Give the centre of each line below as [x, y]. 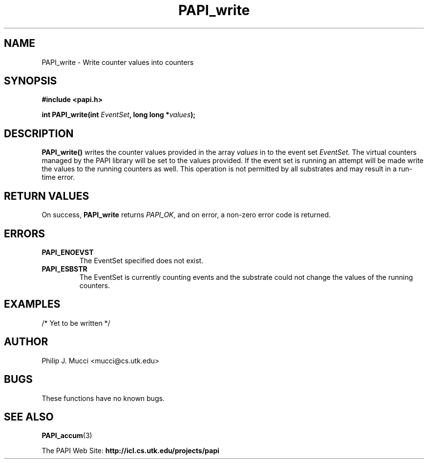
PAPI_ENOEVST [68, 252]
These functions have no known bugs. [103, 398]
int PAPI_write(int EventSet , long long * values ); [119, 115]
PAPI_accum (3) [67, 436]
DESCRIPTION [39, 133]
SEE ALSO [29, 417]
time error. [58, 177]
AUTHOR [26, 342]
